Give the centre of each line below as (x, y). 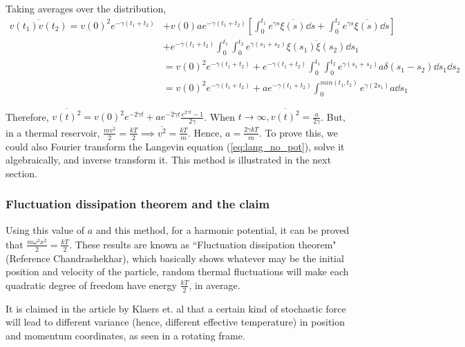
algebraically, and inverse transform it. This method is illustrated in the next (169, 160)
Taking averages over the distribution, (86, 8)
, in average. (215, 285)
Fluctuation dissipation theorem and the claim (138, 204)
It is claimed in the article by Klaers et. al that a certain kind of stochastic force (176, 308)
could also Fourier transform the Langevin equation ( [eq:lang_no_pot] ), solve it (175, 146)
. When (219, 116)
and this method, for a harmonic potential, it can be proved (222, 229)
